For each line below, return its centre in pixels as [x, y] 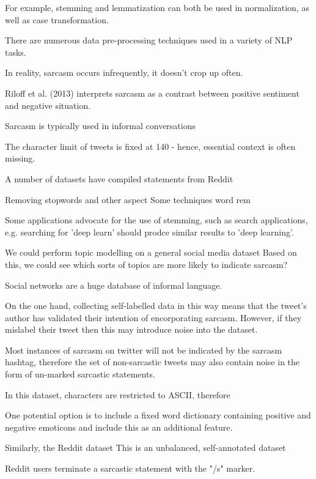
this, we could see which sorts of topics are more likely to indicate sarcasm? [146, 264]
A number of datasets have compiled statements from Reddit [119, 178]
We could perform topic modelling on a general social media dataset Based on [151, 252]
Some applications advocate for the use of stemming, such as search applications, [156, 220]
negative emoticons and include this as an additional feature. [119, 427]
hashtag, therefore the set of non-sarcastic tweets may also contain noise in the [152, 362]
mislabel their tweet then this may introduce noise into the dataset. [131, 329]
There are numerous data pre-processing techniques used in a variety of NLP [149, 40]
